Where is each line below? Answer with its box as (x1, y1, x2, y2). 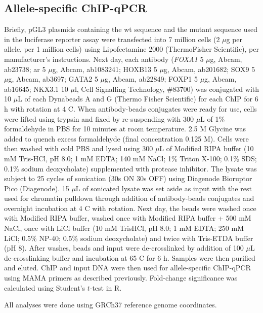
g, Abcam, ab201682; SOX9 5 (163, 63, 255, 74)
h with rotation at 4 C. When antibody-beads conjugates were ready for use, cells (4, 103, 257, 114)
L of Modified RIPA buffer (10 (159, 143, 254, 154)
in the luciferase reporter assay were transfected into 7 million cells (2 (4, 33, 220, 44)
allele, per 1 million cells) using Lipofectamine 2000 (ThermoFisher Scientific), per (4, 44, 259, 54)
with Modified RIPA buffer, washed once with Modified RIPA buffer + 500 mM (4, 213, 251, 223)
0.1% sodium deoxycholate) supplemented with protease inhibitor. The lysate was (4, 163, 257, 173)
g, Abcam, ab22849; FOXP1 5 (105, 74, 198, 84)
